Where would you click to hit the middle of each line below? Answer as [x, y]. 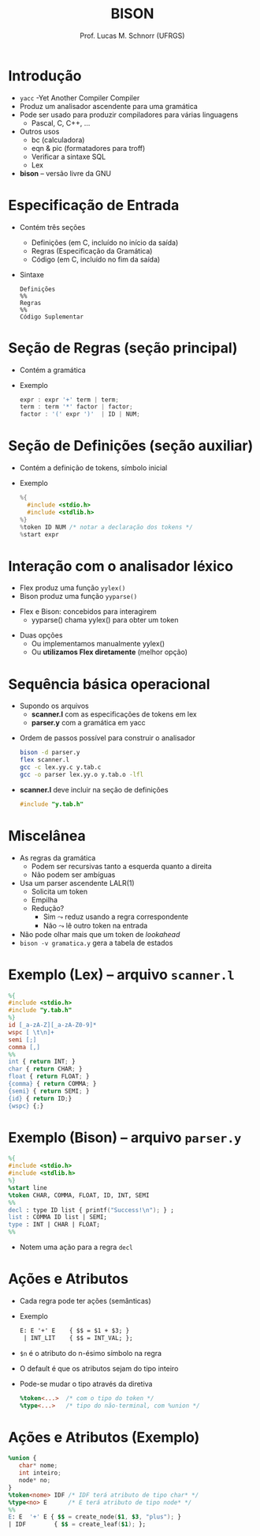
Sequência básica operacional [109, 684]
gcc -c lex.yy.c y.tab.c [60, 767]
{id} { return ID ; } [40, 1098]
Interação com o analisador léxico [121, 566]
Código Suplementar [52, 317]
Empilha [44, 900]
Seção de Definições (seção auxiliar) [131, 446]
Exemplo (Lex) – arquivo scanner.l [121, 975]
